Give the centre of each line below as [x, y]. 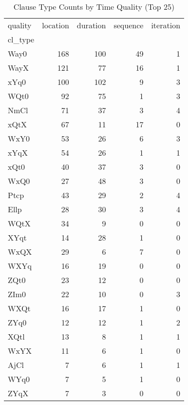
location [56, 25]
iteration [166, 25]
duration [91, 25]
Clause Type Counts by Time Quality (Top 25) [94, 7]
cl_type [21, 39]
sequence [129, 25]
